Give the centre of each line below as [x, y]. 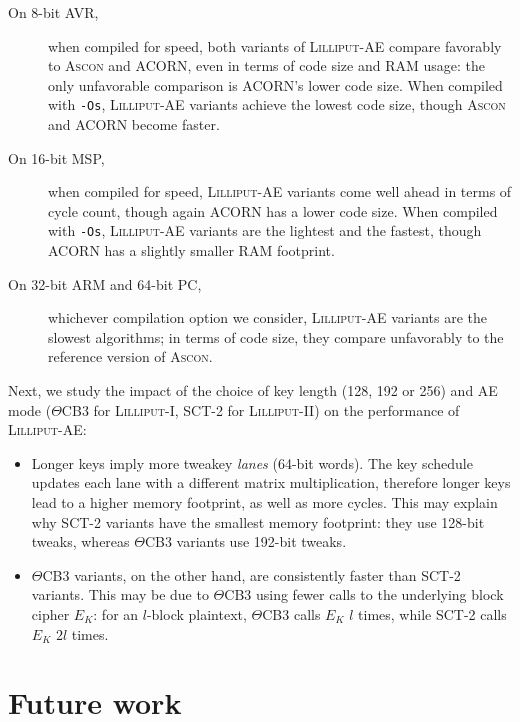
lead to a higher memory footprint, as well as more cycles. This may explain [264, 502]
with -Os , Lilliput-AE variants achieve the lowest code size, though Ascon [277, 104]
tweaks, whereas [80, 541]
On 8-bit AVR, [53, 12]
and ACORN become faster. [134, 124]
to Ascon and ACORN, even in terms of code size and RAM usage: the [267, 65]
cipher [50, 613]
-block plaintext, [196, 613]
